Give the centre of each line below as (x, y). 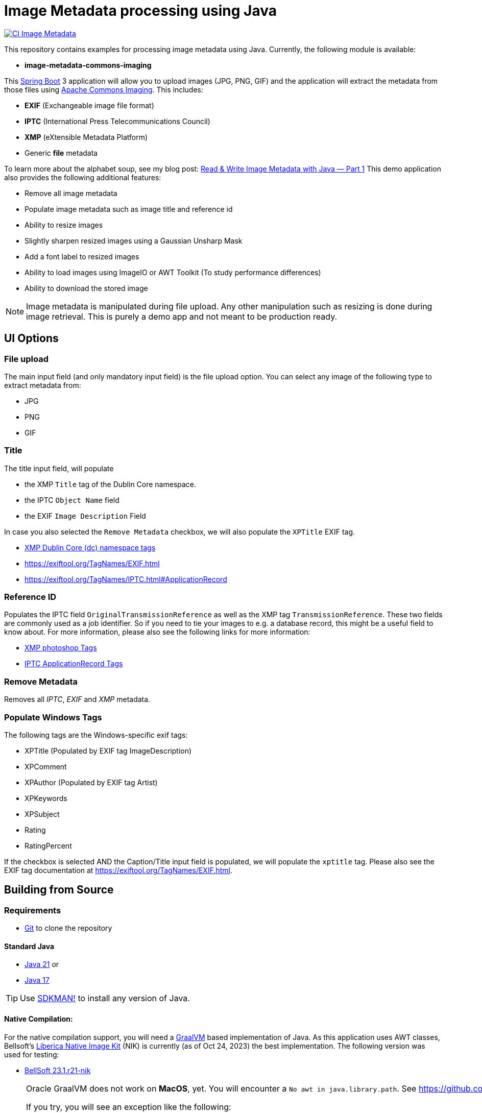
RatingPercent (48, 845)
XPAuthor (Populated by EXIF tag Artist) (91, 782)
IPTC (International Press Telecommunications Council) (117, 121)
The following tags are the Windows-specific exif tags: (96, 735)
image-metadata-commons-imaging (88, 65)
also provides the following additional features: (83, 177)
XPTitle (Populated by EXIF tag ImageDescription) (108, 751)
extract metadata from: (43, 385)
